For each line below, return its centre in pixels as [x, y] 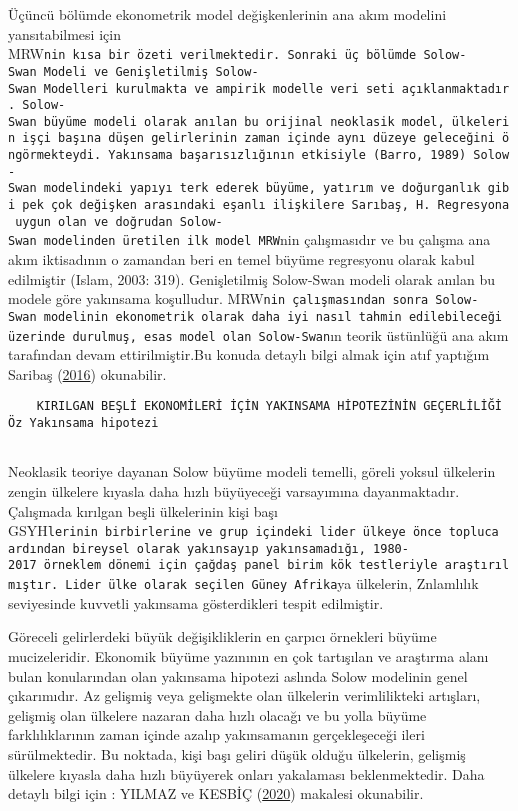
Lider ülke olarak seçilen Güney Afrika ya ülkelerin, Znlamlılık [272, 583]
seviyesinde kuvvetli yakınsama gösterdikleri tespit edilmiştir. [196, 602]
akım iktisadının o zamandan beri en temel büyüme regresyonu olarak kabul [241, 259]
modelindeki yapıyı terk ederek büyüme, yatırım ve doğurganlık [262, 188]
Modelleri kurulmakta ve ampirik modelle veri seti [219, 88]
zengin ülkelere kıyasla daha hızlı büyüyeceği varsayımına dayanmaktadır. [234, 490]
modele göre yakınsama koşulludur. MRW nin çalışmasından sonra [218, 298]
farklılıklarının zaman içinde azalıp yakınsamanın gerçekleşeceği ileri [216, 734]
